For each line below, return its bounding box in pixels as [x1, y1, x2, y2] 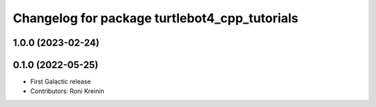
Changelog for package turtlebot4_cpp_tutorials [13, 10, 299, 26]
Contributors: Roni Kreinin [30, 87, 104, 95]
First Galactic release [30, 77, 91, 86]
